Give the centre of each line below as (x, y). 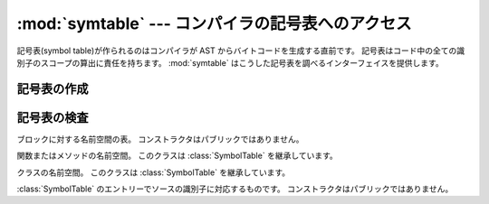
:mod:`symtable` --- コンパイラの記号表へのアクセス (214, 23)
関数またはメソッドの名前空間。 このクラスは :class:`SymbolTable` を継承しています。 (177, 156)
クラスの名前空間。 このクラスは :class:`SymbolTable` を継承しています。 (153, 172)
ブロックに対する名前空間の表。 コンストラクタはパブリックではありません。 (160, 139)
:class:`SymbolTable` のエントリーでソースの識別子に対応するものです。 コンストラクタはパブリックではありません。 (235, 189)
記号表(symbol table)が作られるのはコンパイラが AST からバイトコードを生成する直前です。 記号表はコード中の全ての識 (241, 51)
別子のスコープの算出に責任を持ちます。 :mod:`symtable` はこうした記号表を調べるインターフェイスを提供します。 (230, 62)
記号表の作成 (53, 89)
